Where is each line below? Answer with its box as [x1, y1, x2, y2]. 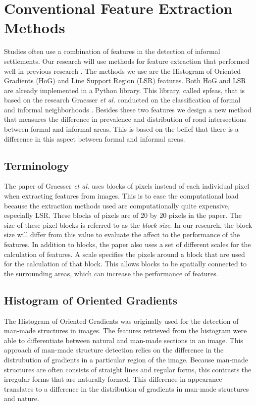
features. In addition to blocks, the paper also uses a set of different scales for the [4, 239, 251, 250]
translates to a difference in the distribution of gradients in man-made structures [4, 383, 249, 394]
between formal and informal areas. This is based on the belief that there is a [4, 124, 239, 134]
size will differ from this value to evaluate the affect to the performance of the [4, 229, 240, 240]
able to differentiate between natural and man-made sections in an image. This [4, 335, 243, 345]
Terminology [4, 157, 69, 173]
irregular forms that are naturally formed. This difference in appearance [4, 374, 222, 384]
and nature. [4, 393, 39, 404]
